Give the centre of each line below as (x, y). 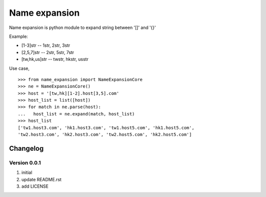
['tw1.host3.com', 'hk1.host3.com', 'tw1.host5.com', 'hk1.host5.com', (106, 127)
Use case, (19, 68)
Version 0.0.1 (25, 163)
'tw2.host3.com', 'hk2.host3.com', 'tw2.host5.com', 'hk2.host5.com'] (105, 135)
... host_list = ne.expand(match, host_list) (76, 114)
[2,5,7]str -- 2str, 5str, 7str (48, 52)
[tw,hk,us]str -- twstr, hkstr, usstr (55, 59)
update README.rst (41, 179)
